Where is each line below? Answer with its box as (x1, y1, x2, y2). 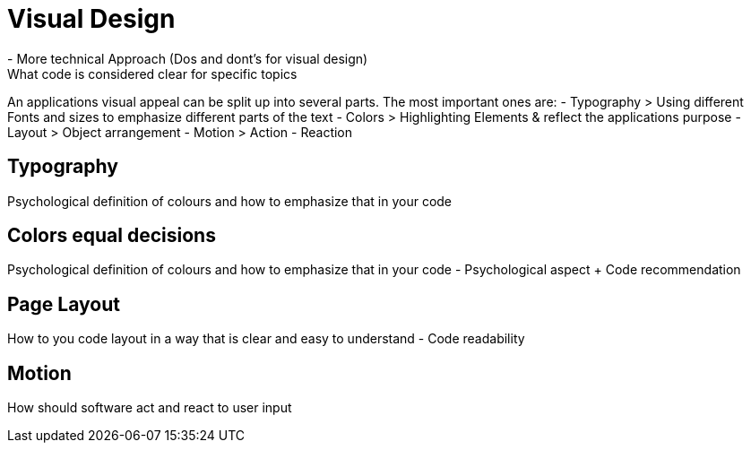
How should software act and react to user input (7, 400, 292, 416)
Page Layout (7, 292, 120, 316)
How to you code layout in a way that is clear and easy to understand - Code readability (7, 331, 525, 347)
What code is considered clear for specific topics (7, 65, 298, 82)
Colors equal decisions (7, 224, 216, 247)
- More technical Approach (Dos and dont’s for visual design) (7, 50, 368, 66)
